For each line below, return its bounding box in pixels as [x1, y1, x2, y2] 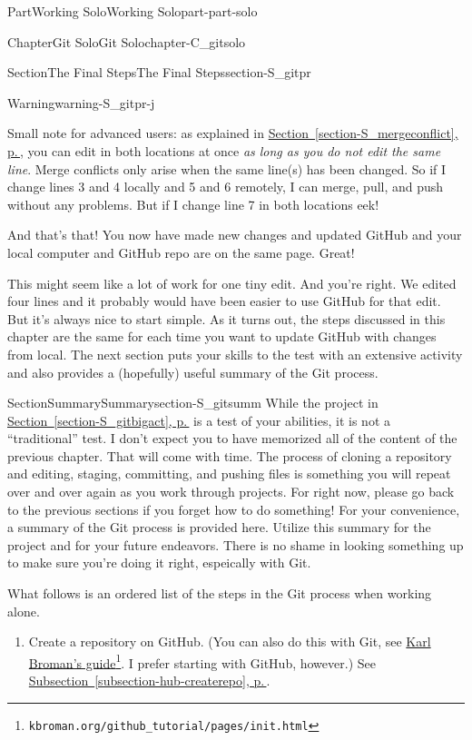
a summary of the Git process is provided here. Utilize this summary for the [7, 518, 431, 537]
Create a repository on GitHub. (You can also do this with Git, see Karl [28, 632, 431, 651]
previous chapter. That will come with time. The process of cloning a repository [7, 446, 452, 465]
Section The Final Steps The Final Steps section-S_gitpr [7, 63, 311, 82]
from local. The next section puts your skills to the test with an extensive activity [7, 344, 463, 363]
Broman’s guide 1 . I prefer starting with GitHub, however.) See [28, 650, 376, 672]
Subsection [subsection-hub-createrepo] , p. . [28, 671, 270, 690]
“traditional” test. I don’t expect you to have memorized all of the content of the [7, 429, 457, 448]
